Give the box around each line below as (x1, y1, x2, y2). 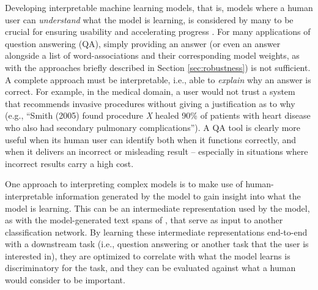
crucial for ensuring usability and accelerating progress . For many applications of (5, 25, 311, 38)
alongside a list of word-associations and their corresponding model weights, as (5, 49, 300, 62)
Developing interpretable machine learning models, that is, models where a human (5, 1, 313, 13)
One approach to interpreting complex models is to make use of (5, 177, 243, 190)
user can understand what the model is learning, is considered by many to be (5, 13, 294, 26)
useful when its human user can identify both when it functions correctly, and (5, 133, 297, 146)
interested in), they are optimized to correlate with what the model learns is (5, 249, 290, 262)
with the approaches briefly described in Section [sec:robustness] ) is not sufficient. (5, 61, 311, 73)
